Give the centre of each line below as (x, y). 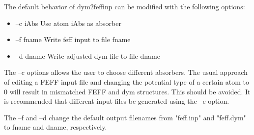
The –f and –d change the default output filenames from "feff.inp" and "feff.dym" (125, 117)
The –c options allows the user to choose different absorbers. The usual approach (126, 72)
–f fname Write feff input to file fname (73, 39)
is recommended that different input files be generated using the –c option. (117, 101)
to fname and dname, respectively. (56, 127)
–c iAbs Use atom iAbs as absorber (68, 23)
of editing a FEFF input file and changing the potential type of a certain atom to (127, 81)
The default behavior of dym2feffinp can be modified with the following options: (125, 6)
